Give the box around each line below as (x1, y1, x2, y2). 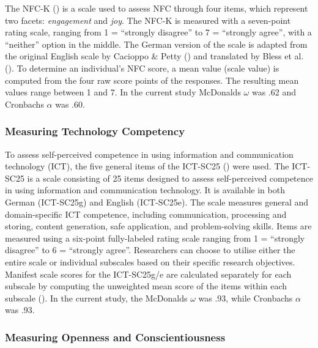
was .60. (55, 97, 85, 110)
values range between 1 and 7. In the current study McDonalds (5, 86, 241, 98)
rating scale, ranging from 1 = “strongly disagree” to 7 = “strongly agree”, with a (5, 26, 312, 39)
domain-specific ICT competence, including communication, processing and (5, 207, 287, 220)
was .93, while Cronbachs (198, 291, 293, 304)
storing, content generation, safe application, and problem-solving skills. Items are (5, 220, 312, 232)
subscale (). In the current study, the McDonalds (5, 291, 188, 304)
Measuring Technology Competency (5, 124, 185, 139)
